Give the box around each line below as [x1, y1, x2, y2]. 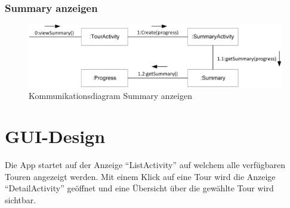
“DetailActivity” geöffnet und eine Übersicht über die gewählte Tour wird [5, 182, 274, 194]
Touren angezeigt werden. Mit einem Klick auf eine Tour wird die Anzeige [5, 170, 276, 182]
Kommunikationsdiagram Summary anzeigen [29, 89, 192, 101]
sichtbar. [5, 194, 36, 206]
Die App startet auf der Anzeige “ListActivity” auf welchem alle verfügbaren [5, 159, 286, 171]
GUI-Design [5, 124, 106, 148]
